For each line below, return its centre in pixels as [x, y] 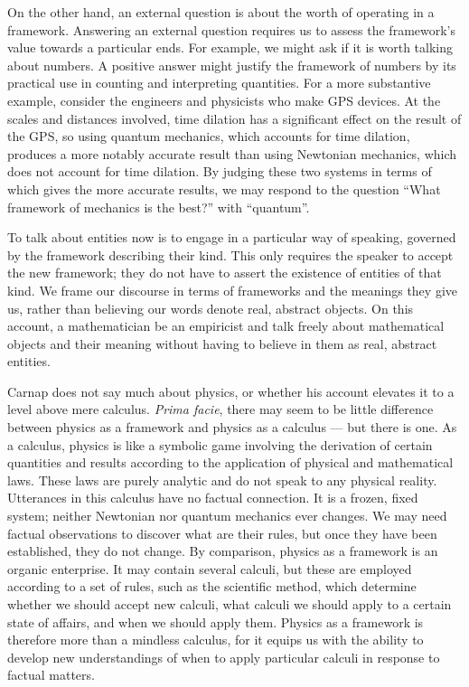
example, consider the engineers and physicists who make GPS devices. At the [224, 100]
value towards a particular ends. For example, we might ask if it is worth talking [230, 47]
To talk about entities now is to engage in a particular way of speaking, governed [232, 237]
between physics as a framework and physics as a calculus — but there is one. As [232, 427]
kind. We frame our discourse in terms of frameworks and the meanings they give [232, 290]
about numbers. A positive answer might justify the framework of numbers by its [232, 65]
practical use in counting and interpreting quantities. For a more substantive [219, 83]
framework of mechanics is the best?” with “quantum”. [159, 207]
